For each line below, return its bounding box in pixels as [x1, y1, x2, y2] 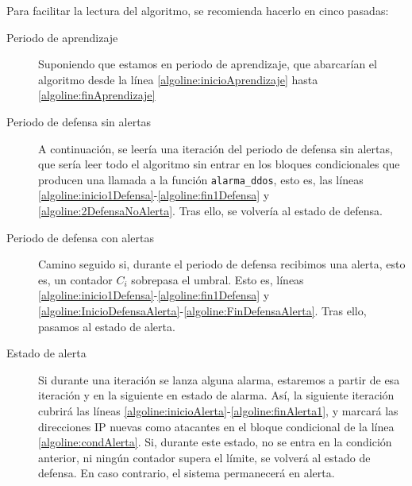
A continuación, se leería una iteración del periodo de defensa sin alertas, [38, 140, 393, 156]
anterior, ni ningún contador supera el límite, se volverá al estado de [38, 449, 371, 465]
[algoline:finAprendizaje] [38, 87, 156, 103]
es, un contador [38, 271, 113, 287]
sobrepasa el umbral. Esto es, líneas [131, 271, 304, 287]
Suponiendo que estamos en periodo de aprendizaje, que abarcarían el [38, 56, 377, 72]
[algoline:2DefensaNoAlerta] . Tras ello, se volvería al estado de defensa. [38, 202, 383, 218]
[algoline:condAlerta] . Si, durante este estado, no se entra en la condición [38, 434, 392, 450]
